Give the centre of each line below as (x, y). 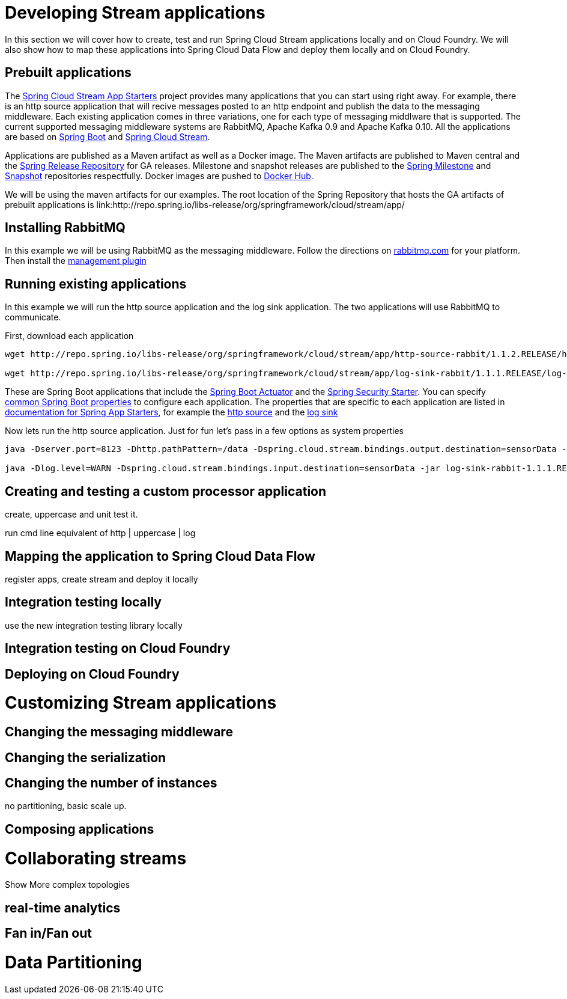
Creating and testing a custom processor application (166, 491)
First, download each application (69, 336)
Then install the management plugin (76, 261)
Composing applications (80, 829)
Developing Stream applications (135, 13)
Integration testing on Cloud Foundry (118, 649)
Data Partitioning (74, 962)
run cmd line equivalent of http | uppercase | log (100, 533)
